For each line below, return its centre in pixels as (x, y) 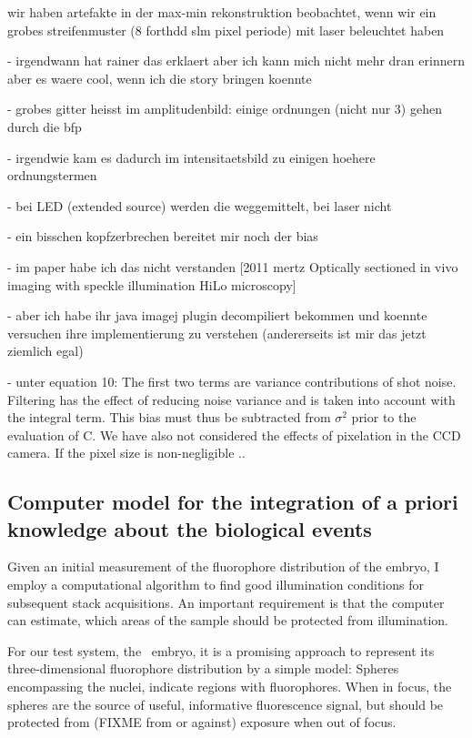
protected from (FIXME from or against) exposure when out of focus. (202, 722)
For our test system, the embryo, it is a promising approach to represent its (221, 650)
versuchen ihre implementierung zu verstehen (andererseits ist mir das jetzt (217, 333)
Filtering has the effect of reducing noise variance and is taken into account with (231, 399)
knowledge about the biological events (190, 528)
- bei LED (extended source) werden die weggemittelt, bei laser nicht (200, 205)
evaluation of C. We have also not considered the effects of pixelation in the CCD (234, 435)
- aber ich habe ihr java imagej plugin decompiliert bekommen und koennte (217, 315)
